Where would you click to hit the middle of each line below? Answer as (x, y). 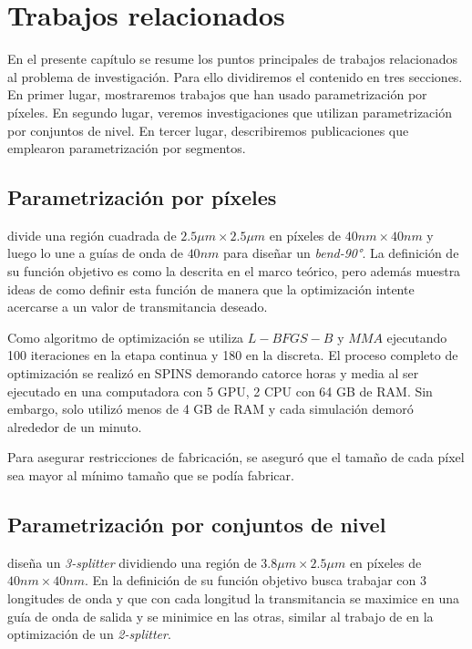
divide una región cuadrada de (92, 235)
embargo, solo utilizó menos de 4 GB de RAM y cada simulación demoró (210, 409)
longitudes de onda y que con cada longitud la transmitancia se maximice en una (234, 598)
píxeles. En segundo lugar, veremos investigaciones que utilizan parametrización (230, 112)
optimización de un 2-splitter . (89, 634)
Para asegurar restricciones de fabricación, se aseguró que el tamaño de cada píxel (236, 457)
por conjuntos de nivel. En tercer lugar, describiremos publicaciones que (208, 130)
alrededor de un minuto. (75, 426)
